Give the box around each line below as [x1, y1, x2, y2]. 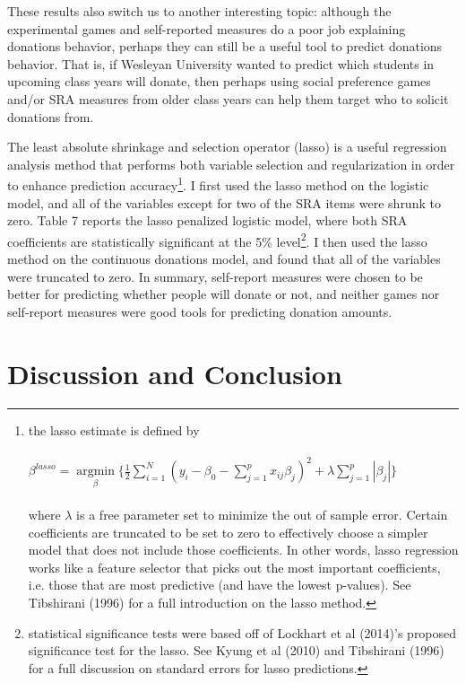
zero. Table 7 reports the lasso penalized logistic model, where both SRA [7, 211, 408, 230]
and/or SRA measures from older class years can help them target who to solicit [7, 89, 449, 108]
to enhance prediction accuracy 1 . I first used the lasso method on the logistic [7, 173, 429, 194]
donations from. [7, 107, 94, 126]
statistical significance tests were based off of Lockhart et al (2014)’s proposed [28, 623, 457, 642]
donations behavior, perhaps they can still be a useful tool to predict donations [7, 37, 443, 56]
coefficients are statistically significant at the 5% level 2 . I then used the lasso [7, 229, 427, 250]
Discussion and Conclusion [7, 355, 342, 391]
